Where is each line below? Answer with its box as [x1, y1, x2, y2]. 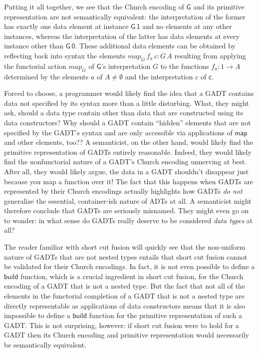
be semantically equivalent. [4, 340, 86, 350]
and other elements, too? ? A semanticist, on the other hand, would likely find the [4, 137, 253, 147]
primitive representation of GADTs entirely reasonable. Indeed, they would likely [4, 146, 252, 157]
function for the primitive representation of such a [89, 310, 242, 321]
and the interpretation [125, 71, 193, 81]
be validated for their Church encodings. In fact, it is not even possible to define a [4, 261, 255, 272]
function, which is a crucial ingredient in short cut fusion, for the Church [20, 271, 244, 281]
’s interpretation [101, 60, 151, 71]
